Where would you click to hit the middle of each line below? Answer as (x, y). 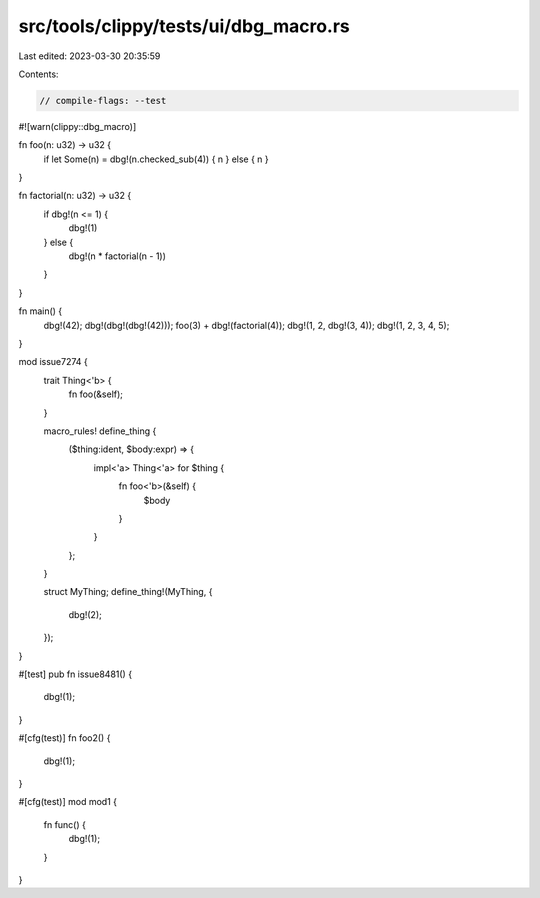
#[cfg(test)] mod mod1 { (68, 802)
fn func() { (65, 824)
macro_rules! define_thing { (100, 431)
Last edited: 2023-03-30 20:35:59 (89, 56)
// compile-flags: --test (103, 100)
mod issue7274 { (53, 362)
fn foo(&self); (96, 394)
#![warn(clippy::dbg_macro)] (77, 126)
